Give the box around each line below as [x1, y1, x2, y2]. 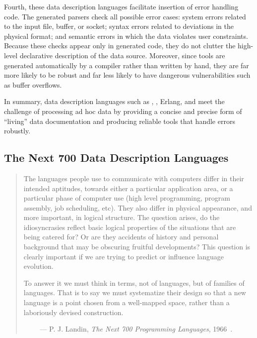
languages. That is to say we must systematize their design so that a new [23, 287, 246, 298]
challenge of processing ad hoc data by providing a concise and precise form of [4, 106, 242, 116]
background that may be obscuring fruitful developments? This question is [23, 241, 251, 252]
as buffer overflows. [4, 79, 62, 90]
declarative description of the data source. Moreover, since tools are [19, 50, 225, 60]
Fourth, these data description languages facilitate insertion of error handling [4, 1, 239, 11]
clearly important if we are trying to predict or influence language [23, 251, 224, 261]
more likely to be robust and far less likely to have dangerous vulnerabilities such [4, 70, 251, 80]
